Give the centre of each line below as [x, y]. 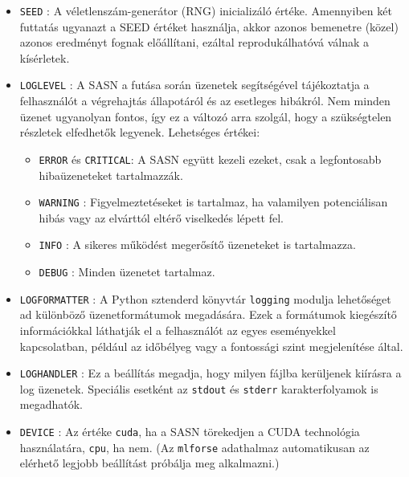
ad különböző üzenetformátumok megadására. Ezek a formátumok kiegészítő [208, 314]
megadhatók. [51, 404]
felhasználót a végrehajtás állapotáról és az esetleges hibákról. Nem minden [205, 101]
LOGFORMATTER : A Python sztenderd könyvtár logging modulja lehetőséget [205, 298]
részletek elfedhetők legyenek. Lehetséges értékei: [140, 132]
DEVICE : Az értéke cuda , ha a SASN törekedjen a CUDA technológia [190, 432]
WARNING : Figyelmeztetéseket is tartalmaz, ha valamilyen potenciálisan [213, 202]
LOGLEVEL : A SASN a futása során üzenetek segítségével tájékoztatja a [194, 85]
